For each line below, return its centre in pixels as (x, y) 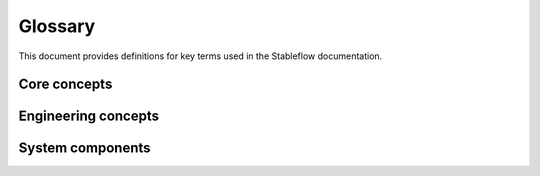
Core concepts (65, 84)
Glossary (57, 26)
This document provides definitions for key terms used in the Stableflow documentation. (200, 56)
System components (84, 148)
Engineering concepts (89, 116)
